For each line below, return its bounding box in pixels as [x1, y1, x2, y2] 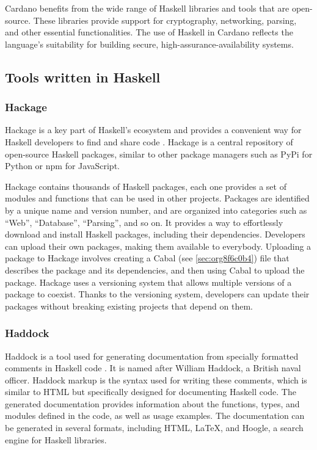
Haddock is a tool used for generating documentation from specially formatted [5, 349, 299, 362]
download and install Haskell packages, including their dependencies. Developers [5, 228, 305, 241]
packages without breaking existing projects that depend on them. [5, 299, 253, 312]
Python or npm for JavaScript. [5, 159, 120, 172]
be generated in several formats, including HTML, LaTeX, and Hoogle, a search [5, 421, 304, 434]
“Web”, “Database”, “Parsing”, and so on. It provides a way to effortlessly [5, 216, 283, 228]
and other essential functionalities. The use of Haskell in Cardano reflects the [5, 26, 293, 38]
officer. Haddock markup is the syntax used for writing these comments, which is [5, 373, 307, 386]
